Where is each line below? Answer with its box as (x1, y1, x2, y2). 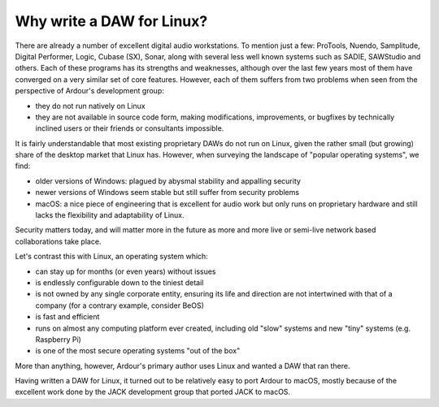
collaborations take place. (15, 236, 102, 246)
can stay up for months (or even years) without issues (35, 266, 216, 276)
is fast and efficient (35, 312, 100, 322)
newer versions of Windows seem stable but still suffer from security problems (35, 188, 300, 197)
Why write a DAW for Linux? (15, 12, 208, 30)
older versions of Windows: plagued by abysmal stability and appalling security (35, 175, 301, 186)
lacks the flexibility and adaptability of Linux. (35, 210, 185, 220)
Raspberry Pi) (35, 334, 81, 344)
